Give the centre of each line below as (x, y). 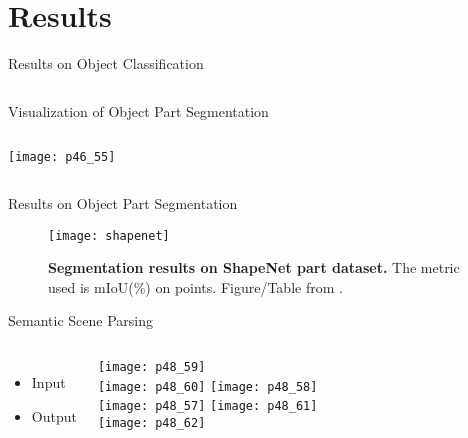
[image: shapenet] (109, 235)
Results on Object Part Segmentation (123, 202)
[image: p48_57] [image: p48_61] (207, 406)
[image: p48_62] (151, 422)
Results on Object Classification (106, 63)
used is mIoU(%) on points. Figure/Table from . (195, 286)
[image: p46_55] (62, 157)
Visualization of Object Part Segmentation (138, 110)
